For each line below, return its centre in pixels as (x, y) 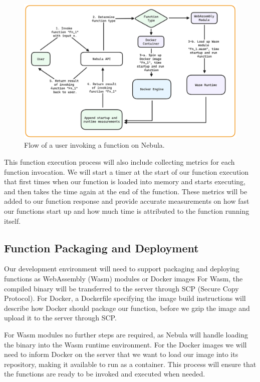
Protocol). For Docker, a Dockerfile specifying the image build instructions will (125, 298)
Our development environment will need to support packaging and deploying (122, 269)
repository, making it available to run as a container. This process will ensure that (130, 364)
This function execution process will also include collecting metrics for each (119, 162)
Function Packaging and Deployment (101, 248)
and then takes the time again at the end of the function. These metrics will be (126, 191)
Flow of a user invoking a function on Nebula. (94, 145)
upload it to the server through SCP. (60, 318)
